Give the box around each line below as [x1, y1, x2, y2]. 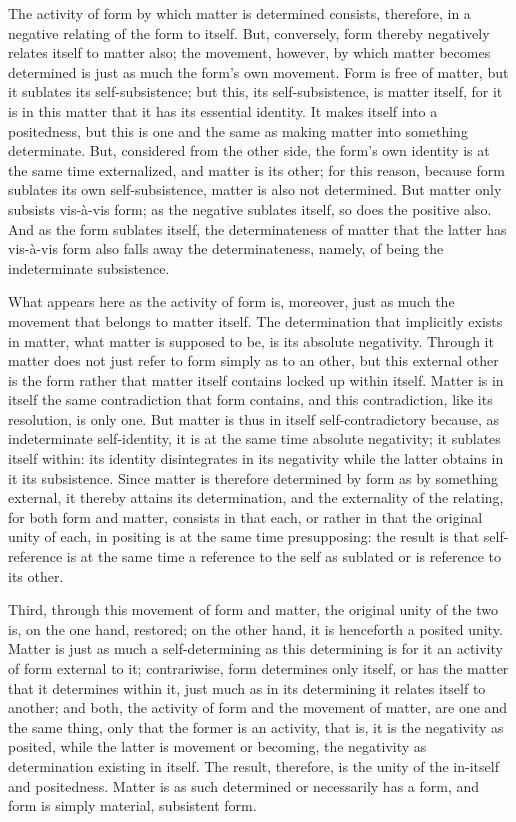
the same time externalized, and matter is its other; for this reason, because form [8, 159, 505, 180]
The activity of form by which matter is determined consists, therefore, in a [8, 3, 471, 23]
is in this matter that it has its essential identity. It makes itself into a [8, 100, 438, 121]
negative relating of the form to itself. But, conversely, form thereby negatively [8, 22, 490, 43]
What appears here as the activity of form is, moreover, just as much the [8, 291, 455, 312]
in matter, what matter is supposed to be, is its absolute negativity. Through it [8, 330, 494, 351]
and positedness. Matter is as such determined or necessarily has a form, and [8, 775, 480, 796]
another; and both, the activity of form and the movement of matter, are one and [8, 697, 508, 718]
